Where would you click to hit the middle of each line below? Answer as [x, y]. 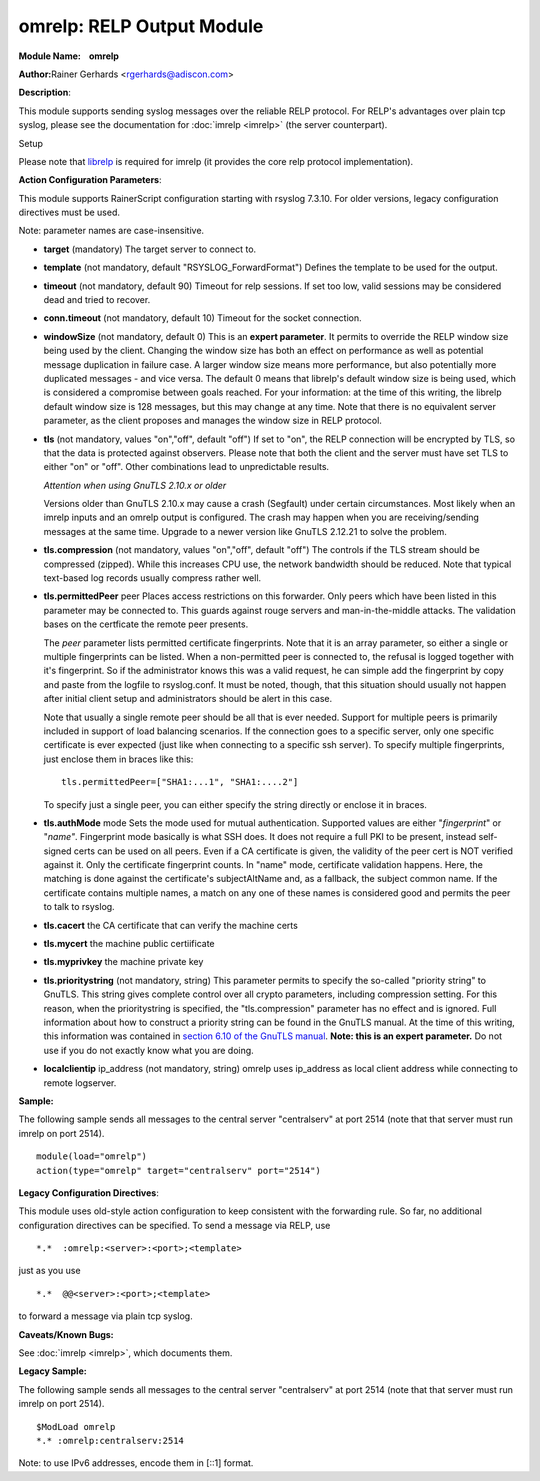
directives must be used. [69, 212]
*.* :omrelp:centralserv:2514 [110, 1440]
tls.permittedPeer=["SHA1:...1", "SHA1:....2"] [180, 782]
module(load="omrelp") [92, 1156]
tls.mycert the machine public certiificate [129, 944]
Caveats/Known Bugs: [66, 1334]
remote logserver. [80, 1082]
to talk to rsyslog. [79, 907]
